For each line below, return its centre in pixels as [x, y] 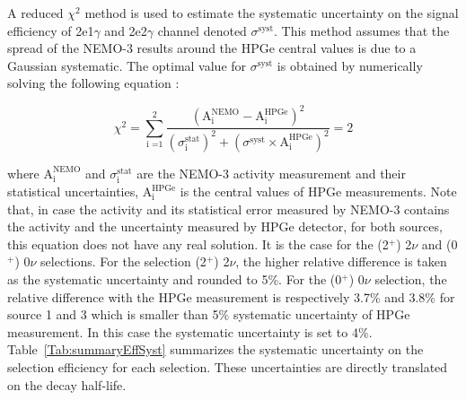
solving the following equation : [93, 83]
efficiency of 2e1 [51, 30]
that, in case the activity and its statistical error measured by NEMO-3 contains [229, 209]
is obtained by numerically [350, 65]
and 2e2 [126, 30]
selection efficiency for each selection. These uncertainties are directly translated [228, 366]
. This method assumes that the [362, 30]
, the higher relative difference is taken [341, 261]
